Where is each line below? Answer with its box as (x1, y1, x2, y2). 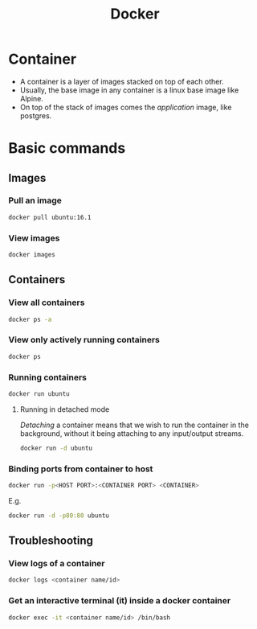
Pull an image (8, 195, 63, 206)
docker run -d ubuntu (19, 444, 92, 452)
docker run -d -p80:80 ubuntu (8, 512, 110, 520)
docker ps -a (8, 315, 52, 323)
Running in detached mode (19, 404, 110, 414)
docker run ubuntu (8, 389, 70, 398)
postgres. (19, 110, 52, 121)
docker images (8, 250, 56, 258)
